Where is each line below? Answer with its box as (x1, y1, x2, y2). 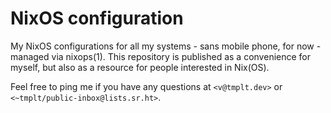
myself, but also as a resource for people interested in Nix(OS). (10, 61, 270, 73)
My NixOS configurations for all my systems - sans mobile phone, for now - (10, 40, 322, 52)
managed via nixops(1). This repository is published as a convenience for (10, 50, 312, 62)
